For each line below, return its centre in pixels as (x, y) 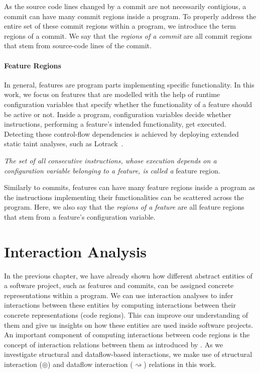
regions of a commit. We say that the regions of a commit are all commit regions (128, 35)
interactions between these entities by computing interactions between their (120, 305)
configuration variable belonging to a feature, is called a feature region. (112, 170)
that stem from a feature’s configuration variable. (80, 216)
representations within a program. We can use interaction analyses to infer (119, 295)
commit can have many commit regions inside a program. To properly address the (130, 16)
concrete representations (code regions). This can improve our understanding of (126, 314)
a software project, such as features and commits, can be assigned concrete (119, 285)
